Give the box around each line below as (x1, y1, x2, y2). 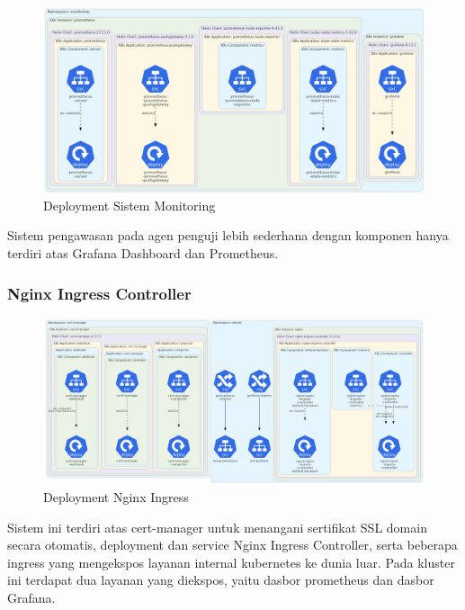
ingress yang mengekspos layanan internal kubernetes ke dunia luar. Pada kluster (7, 552, 455, 571)
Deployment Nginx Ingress (43, 488, 189, 507)
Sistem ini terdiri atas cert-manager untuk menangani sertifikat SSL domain (7, 517, 427, 536)
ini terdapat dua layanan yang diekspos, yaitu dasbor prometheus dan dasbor (7, 570, 434, 589)
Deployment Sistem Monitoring (43, 195, 216, 214)
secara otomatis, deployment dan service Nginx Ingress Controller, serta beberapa (7, 535, 458, 554)
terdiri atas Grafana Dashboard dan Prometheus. (7, 243, 279, 262)
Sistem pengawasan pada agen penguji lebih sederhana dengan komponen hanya (7, 226, 449, 245)
